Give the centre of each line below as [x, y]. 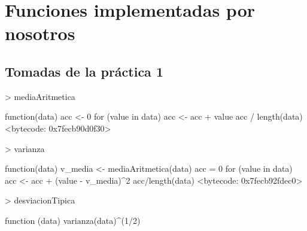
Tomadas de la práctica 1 [84, 71]
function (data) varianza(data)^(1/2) [73, 220]
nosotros [40, 33]
